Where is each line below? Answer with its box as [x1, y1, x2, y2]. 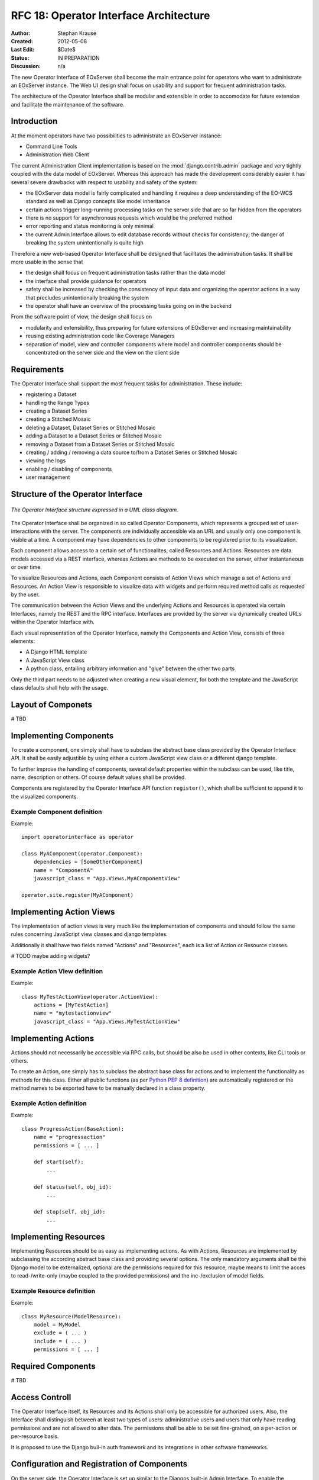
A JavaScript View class [25, 657, 85, 664]
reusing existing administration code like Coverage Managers [25, 332, 175, 340]
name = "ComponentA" [33, 867, 93, 873]
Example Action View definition [11, 967, 103, 975]
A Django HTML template [25, 648, 87, 655]
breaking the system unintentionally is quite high [25, 239, 144, 246]
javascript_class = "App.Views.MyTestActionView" [33, 1018, 180, 1025]
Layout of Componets [11, 699, 93, 710]
